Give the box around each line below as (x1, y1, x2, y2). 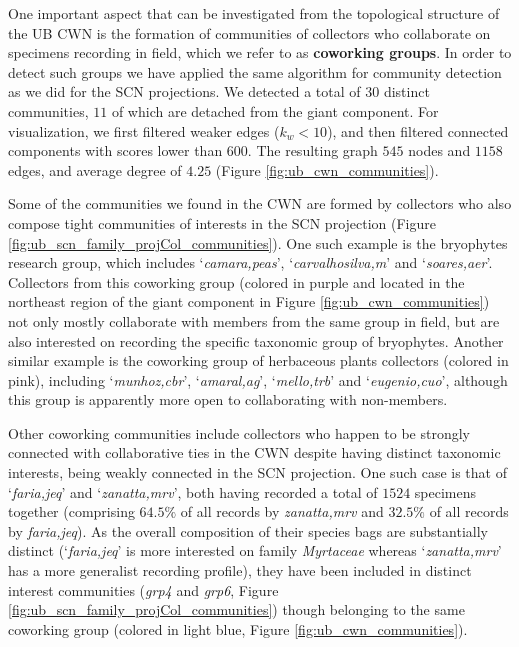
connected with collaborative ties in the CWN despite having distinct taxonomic (8, 442, 501, 463)
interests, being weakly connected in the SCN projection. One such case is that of (8, 462, 507, 483)
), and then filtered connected (327, 120, 509, 141)
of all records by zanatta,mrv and (180, 501, 384, 522)
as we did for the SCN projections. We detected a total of (8, 81, 361, 102)
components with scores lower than (8, 140, 223, 161)
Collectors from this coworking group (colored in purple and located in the (8, 271, 465, 292)
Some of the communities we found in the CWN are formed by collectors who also (8, 193, 512, 214)
